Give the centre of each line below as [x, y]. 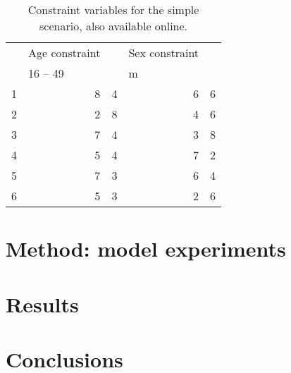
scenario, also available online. [114, 26]
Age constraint [64, 53]
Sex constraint [164, 53]
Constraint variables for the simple [113, 10]
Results [42, 304]
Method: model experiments [146, 249]
